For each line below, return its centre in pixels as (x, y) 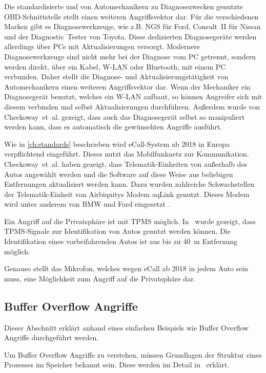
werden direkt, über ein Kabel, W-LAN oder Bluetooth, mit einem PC (115, 66)
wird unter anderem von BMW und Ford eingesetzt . (87, 204)
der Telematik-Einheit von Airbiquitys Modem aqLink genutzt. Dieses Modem (127, 194)
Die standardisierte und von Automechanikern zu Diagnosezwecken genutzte (124, 6)
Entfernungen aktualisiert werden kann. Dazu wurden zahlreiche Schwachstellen (129, 184)
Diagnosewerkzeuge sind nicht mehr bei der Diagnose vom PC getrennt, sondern (130, 56)
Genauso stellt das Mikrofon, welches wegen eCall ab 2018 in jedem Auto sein (126, 268)
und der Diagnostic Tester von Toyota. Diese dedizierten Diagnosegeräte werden (130, 36)
